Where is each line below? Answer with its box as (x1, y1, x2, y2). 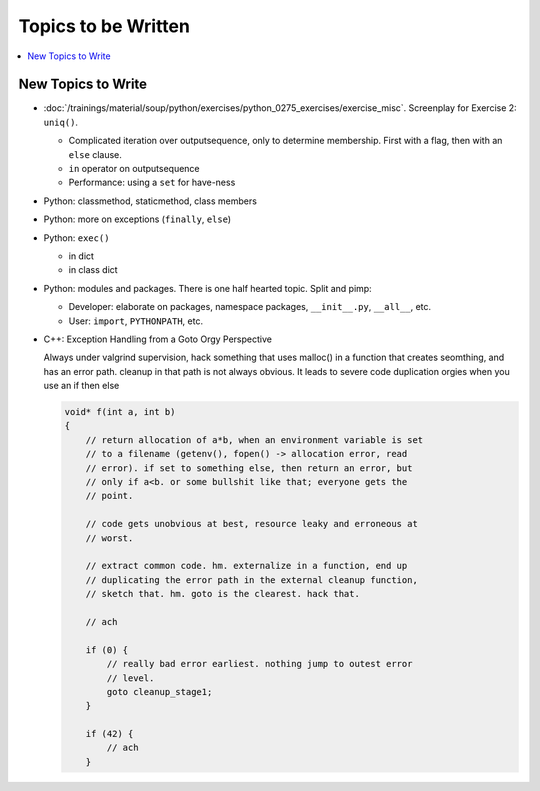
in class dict (68, 264, 119, 276)
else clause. (68, 148, 122, 160)
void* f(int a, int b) (64, 406, 176, 418)
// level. (106, 672, 155, 684)
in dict (68, 250, 95, 262)
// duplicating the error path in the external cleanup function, (85, 574, 419, 585)
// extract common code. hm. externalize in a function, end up (85, 560, 408, 572)
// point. (85, 490, 134, 502)
